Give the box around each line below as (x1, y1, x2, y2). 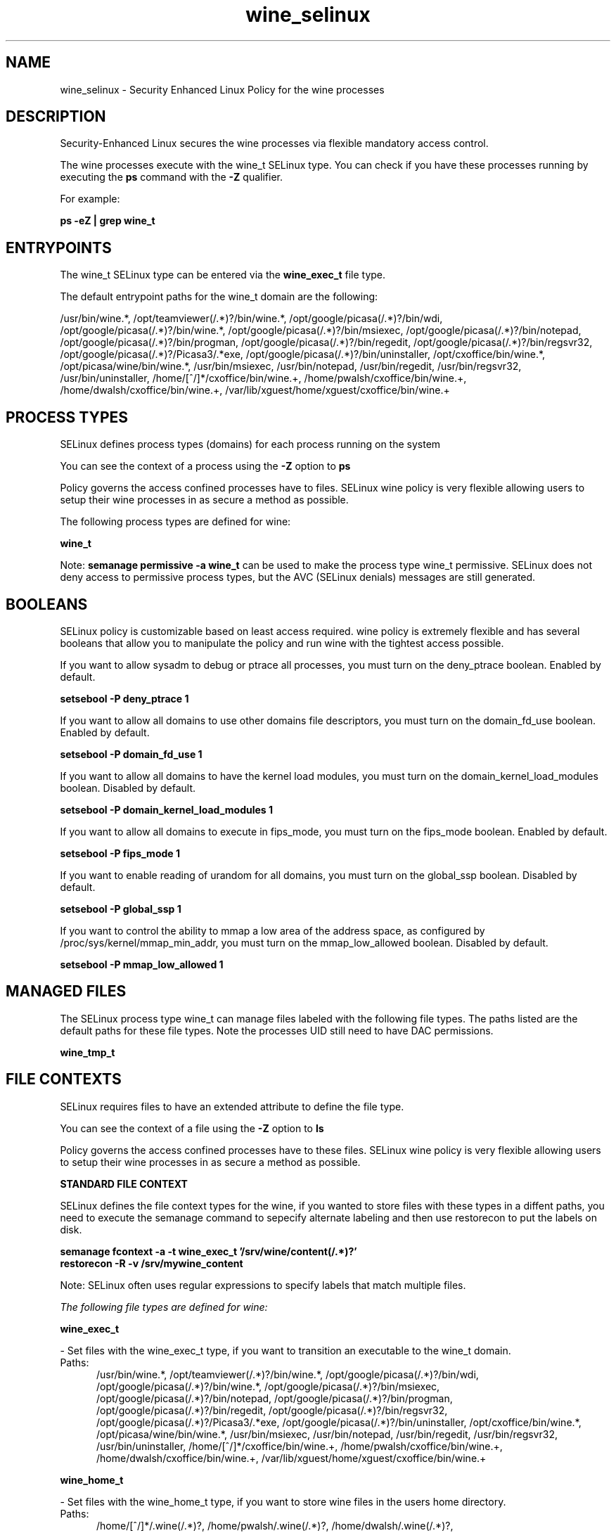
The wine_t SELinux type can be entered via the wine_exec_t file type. (60, 269, 386, 281)
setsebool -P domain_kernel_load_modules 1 (60, 803, 274, 816)
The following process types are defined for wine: (60, 515, 291, 528)
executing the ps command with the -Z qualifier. (60, 171, 283, 184)
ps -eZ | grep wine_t (60, 214, 155, 227)
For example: (60, 193, 120, 205)
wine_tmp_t (60, 1046, 115, 1058)
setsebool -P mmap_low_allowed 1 (60, 958, 224, 970)
